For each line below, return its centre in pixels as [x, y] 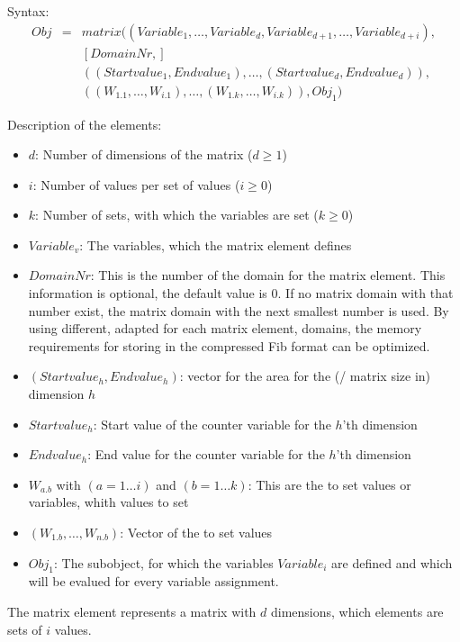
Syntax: [28, 11]
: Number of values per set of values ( [136, 184]
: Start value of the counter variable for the [212, 424]
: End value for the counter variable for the [206, 454]
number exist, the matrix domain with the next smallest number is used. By [239, 310]
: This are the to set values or [329, 484]
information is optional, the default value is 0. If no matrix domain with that [241, 293]
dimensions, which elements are [357, 611]
